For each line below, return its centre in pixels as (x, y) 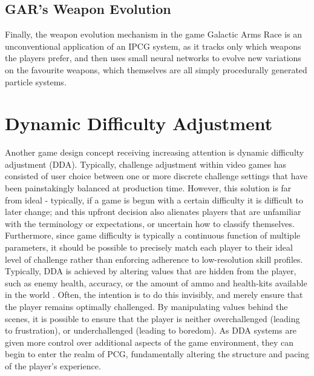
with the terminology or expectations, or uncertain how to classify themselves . (150, 223)
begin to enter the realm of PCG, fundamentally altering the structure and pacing (157, 354)
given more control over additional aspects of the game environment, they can (149, 342)
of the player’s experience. (53, 365)
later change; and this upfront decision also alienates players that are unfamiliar (153, 212)
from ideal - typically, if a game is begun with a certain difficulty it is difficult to (154, 200)
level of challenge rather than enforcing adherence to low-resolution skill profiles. (154, 259)
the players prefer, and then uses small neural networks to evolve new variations (153, 58)
